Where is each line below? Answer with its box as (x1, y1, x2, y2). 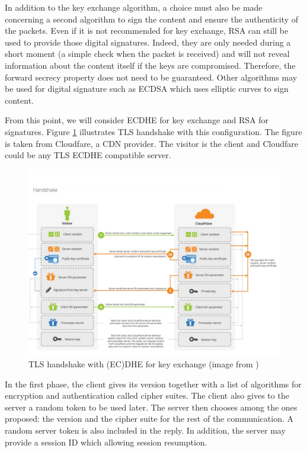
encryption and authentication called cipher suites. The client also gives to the (5, 389, 289, 402)
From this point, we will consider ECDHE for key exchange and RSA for (5, 114, 269, 126)
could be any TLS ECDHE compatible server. (5, 149, 171, 161)
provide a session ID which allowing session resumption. (5, 435, 207, 448)
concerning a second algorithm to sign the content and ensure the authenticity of (5, 12, 299, 25)
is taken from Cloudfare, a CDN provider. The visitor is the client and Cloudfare (5, 137, 298, 149)
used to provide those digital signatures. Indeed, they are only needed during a (5, 36, 291, 48)
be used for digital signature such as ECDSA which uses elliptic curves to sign (5, 82, 289, 95)
